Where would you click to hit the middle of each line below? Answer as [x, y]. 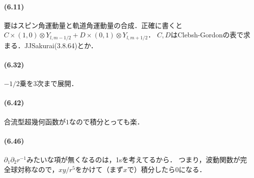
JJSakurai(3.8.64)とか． [61, 45]
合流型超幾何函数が [35, 121]
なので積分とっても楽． [107, 121]
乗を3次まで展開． [49, 83]
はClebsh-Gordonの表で [207, 35]
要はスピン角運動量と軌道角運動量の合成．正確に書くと [93, 25]
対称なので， [38, 169]
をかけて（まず [99, 169]
